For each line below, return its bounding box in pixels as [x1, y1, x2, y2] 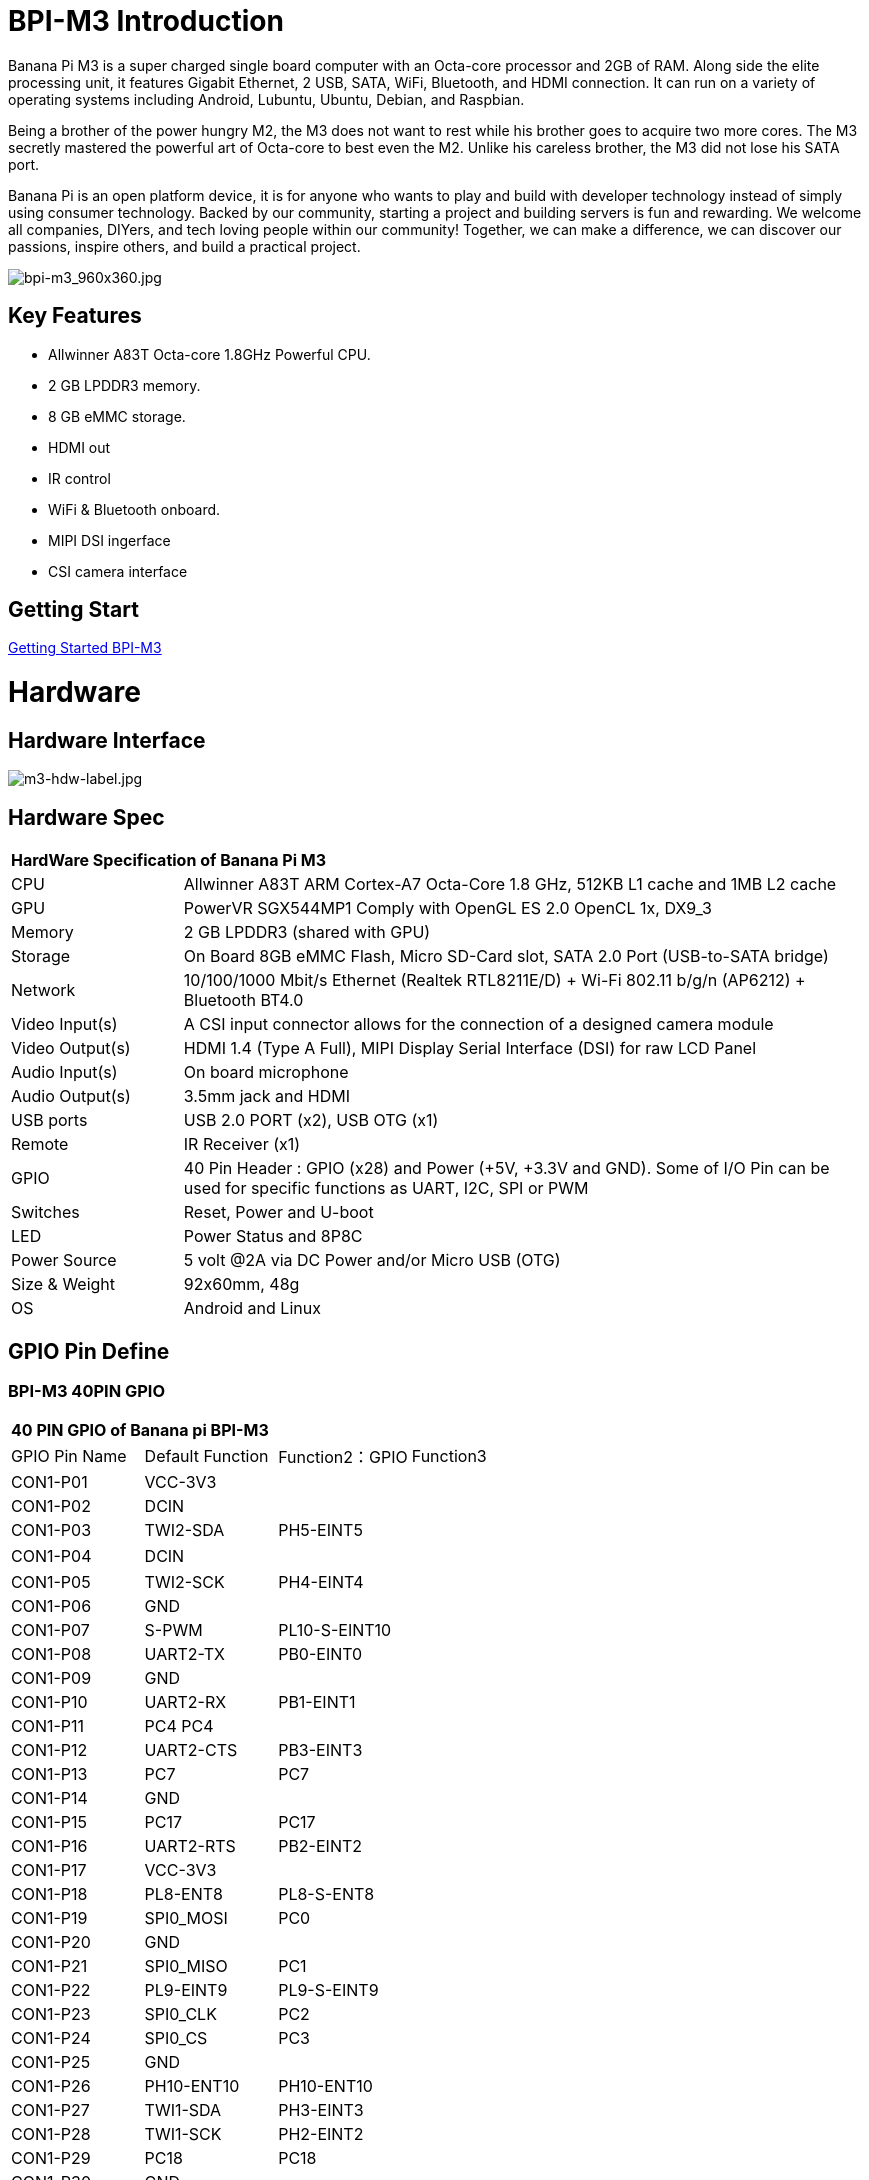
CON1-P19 [11, 1908, 88, 1929]
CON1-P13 [11, 1764, 88, 1785]
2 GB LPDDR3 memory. [48, 376, 201, 394]
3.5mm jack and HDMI [183, 1086, 350, 1107]
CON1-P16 [11, 1836, 88, 1857]
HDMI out [48, 438, 111, 456]
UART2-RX [144, 1692, 227, 1713]
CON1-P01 [11, 1472, 88, 1493]
